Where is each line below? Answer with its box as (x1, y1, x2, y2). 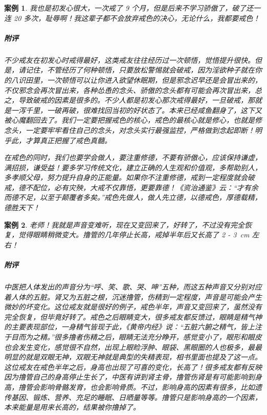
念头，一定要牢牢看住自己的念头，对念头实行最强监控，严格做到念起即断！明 (4, 124, 262, 135)
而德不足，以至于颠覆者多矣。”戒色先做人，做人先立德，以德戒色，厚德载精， (4, 192, 262, 203)
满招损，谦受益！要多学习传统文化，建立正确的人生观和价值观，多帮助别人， (4, 162, 262, 172)
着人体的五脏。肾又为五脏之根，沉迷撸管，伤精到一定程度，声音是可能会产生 (4, 291, 262, 302)
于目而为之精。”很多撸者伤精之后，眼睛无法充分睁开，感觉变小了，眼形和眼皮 (4, 331, 262, 342)
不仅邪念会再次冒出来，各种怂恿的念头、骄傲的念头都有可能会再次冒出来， (4, 84, 255, 95)
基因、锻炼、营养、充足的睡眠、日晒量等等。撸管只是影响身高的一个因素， (11, 391, 262, 402)
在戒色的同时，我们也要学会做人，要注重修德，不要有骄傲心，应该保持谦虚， (4, 152, 262, 163)
